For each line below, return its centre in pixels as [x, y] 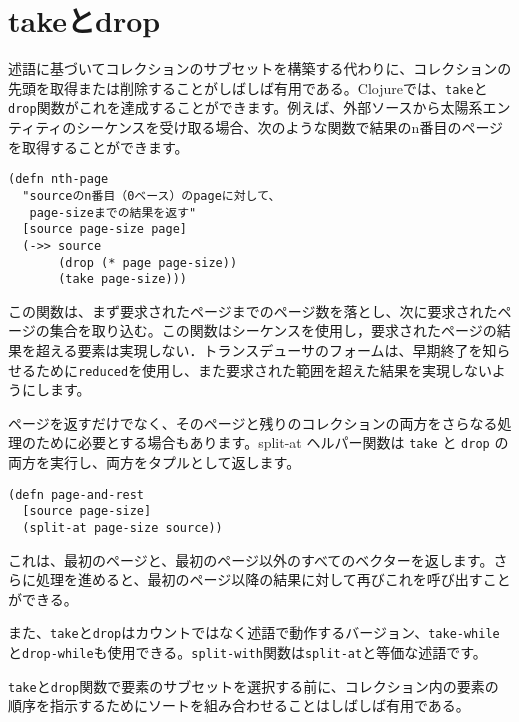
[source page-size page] [104, 229]
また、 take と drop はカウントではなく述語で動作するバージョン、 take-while [254, 632]
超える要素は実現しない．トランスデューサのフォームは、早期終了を [259, 350]
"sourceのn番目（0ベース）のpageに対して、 [151, 195]
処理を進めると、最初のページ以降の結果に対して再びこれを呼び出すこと [273, 579]
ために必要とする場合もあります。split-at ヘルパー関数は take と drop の [272, 442]
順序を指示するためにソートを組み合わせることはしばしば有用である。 [239, 705]
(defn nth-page [58, 179]
